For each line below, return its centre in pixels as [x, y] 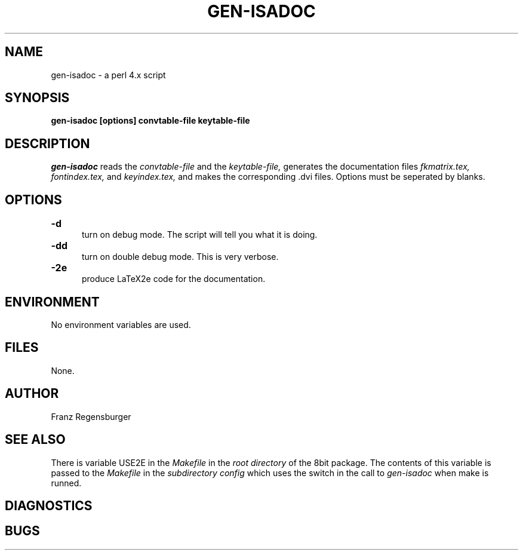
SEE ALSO [35, 440]
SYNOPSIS [37, 98]
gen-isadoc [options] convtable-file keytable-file [150, 121]
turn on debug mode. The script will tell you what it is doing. [200, 235]
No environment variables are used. [121, 324]
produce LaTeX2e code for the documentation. [174, 279]
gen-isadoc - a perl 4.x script [108, 75]
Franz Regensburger [91, 416]
